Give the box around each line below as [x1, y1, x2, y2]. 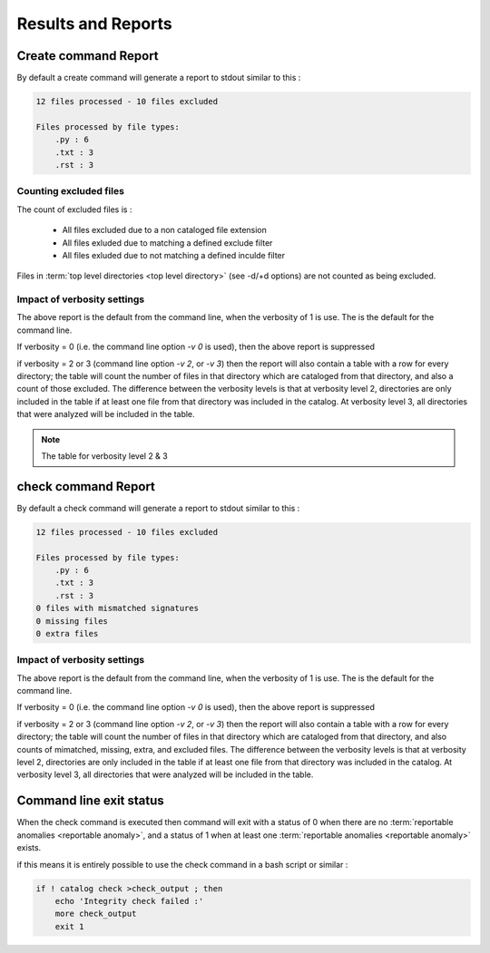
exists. [16, 842, 42, 853]
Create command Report [16, 48, 159, 63]
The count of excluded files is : [16, 204, 132, 215]
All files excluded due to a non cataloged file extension [62, 225, 268, 236]
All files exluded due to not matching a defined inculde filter [62, 249, 286, 260]
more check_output [54, 909, 137, 919]
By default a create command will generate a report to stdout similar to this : [16, 73, 301, 83]
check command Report [16, 479, 156, 494]
